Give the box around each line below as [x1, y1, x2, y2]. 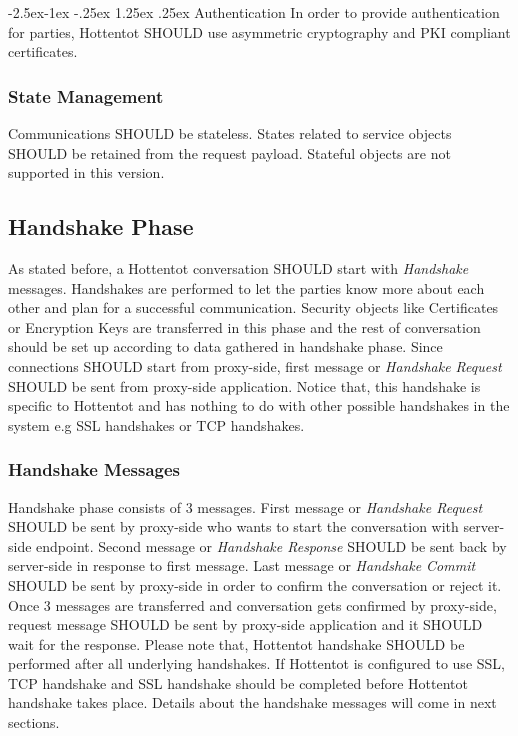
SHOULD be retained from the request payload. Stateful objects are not [8, 142, 451, 163]
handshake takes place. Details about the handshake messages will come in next [8, 692, 497, 713]
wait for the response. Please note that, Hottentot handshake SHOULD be [8, 633, 465, 654]
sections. [8, 712, 60, 733]
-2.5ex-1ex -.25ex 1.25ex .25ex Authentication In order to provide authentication [8, 2, 500, 22]
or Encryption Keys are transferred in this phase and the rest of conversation [8, 316, 481, 337]
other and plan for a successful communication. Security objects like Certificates [8, 297, 499, 318]
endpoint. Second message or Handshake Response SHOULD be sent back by [36, 535, 507, 556]
